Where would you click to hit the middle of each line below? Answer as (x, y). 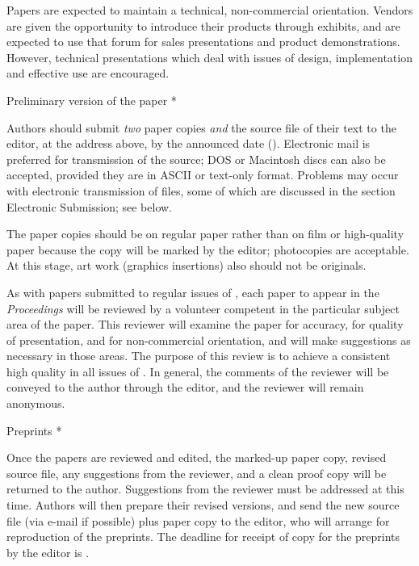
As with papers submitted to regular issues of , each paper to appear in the (193, 292)
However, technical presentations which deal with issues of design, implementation (209, 57)
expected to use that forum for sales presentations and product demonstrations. (203, 42)
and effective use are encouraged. (88, 73)
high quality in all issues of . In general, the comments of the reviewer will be (198, 371)
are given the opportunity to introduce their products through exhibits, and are (203, 25)
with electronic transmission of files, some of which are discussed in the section (201, 190)
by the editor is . (48, 552)
